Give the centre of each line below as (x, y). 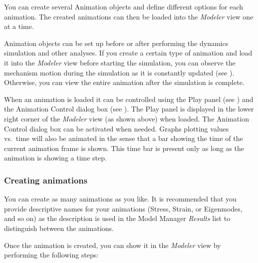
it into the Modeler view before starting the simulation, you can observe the (120, 62)
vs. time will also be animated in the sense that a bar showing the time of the (124, 138)
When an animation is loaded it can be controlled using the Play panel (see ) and (129, 99)
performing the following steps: (51, 255)
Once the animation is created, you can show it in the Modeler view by (113, 245)
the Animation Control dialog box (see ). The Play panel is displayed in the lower (129, 109)
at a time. (19, 26)
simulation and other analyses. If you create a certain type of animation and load (128, 53)
